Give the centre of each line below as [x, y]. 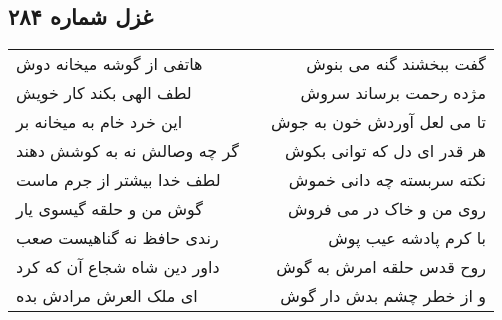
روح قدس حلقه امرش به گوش [381, 267]
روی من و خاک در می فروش [386, 209]
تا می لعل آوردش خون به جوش [378, 122]
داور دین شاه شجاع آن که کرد [118, 267]
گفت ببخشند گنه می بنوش [396, 64]
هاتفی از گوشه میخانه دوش [109, 64]
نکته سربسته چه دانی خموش [387, 180]
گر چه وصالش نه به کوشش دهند [127, 151]
